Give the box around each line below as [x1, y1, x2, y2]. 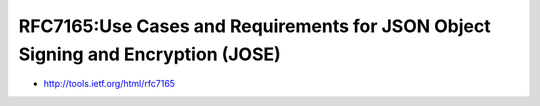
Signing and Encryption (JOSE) [18, 43, 282, 65]
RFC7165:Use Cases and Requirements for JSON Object [18, 15, 491, 37]
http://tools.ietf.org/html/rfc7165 [43, 78, 175, 90]
